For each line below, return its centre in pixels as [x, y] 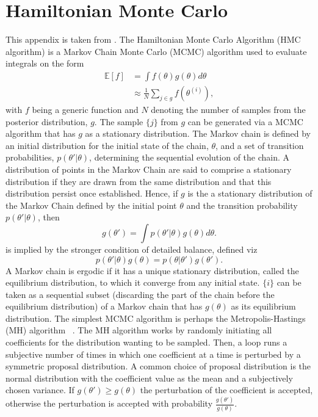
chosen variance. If [40, 390]
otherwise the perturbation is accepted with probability [109, 403]
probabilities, [30, 157]
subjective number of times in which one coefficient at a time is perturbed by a [153, 354]
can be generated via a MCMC [245, 121]
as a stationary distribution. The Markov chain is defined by [198, 133]
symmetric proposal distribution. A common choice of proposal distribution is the [158, 366]
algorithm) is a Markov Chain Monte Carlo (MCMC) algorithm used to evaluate [156, 51]
